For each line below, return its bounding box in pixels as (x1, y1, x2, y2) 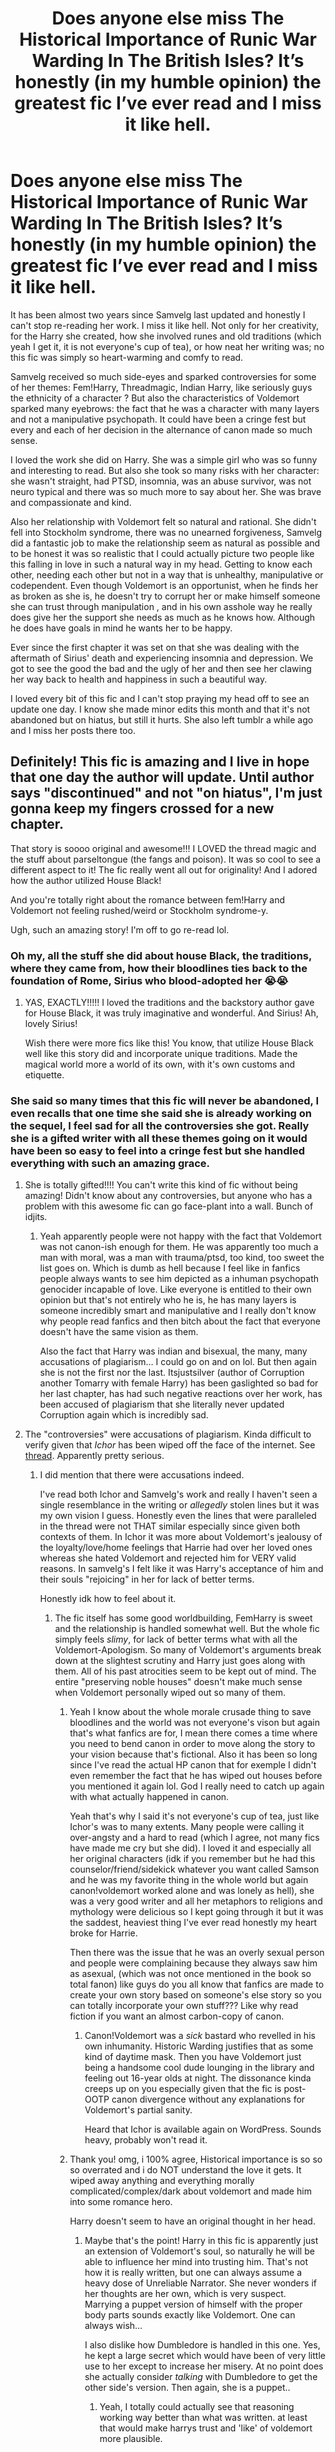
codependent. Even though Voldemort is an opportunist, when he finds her (10, 579, 319, 591)
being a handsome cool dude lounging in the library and (84, 2062, 315, 2074)
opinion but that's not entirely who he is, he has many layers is (39, 1294, 297, 1306)
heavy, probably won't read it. (84, 2134, 208, 2146)
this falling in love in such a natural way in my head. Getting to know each (10, 558, 313, 570)
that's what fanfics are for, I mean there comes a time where (69, 1727, 318, 1739)
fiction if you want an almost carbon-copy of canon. (69, 2010, 285, 2022)
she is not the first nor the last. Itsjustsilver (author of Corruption (39, 1367, 305, 1379)
